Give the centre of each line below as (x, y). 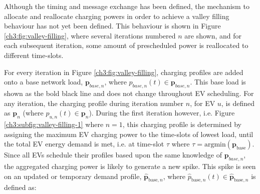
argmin (215, 145)
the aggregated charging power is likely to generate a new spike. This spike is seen (130, 166)
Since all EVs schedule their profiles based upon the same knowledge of (113, 155)
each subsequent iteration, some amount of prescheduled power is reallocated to (126, 45)
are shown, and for (213, 35)
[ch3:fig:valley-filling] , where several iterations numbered (90, 35)
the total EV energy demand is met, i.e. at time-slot (84, 144)
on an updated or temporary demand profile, (73, 176)
